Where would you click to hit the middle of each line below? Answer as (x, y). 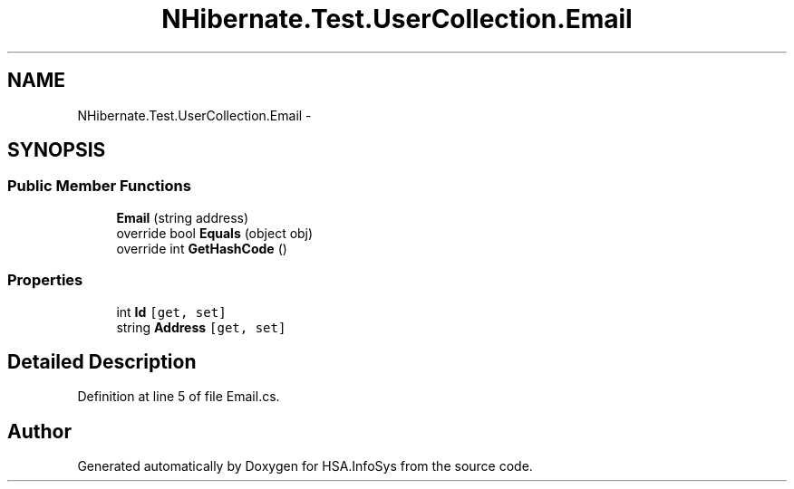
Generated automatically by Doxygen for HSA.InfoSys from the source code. (305, 466)
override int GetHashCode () (202, 248)
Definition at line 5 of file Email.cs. (179, 397)
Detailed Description (102, 361)
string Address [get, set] (201, 327)
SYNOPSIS (57, 150)
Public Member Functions (99, 186)
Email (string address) (183, 217)
